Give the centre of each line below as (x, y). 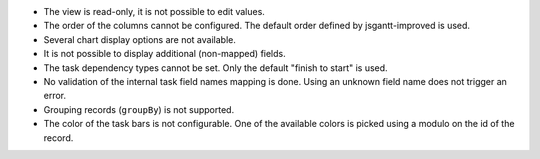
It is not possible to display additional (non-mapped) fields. (165, 54)
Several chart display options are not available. (140, 39)
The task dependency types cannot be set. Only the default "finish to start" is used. (216, 67)
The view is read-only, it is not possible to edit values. (154, 11)
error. (55, 96)
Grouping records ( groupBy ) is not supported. (139, 109)
